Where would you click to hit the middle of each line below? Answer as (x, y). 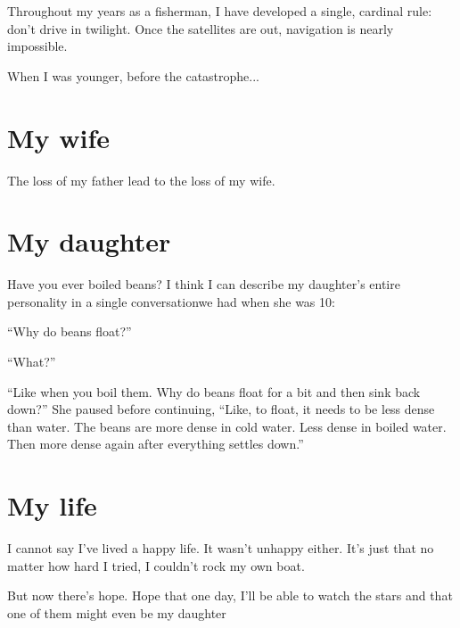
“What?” (32, 361)
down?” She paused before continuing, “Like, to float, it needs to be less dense (221, 409)
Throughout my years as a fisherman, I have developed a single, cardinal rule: (220, 11)
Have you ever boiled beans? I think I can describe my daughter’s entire (204, 284)
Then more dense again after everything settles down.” (156, 444)
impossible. (37, 46)
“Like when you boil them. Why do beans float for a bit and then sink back (214, 391)
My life (52, 505)
